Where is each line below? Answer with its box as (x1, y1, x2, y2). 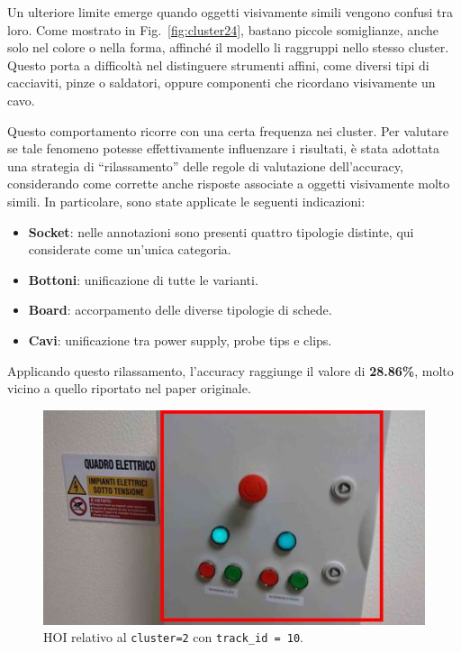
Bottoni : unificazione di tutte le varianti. (28, 270, 258, 289)
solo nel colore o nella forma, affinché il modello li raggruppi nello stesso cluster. (7, 38, 449, 57)
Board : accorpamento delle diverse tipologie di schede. (28, 300, 332, 319)
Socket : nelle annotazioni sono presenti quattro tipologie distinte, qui (28, 222, 414, 241)
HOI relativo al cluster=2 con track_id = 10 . (43, 628, 304, 647)
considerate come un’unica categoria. (28, 240, 231, 259)
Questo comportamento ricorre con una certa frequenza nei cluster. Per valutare (7, 121, 448, 140)
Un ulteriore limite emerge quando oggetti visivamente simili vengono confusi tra (7, 3, 454, 21)
